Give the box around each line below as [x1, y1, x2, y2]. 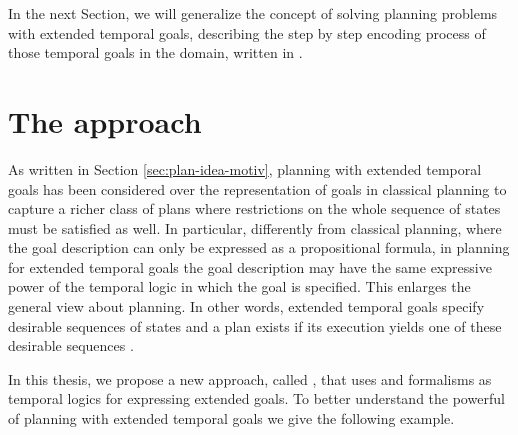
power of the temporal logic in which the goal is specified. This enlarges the [8, 276, 471, 297]
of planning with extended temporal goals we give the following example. [8, 408, 455, 429]
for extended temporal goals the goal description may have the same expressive [8, 256, 492, 277]
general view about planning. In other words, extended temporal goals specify [8, 296, 485, 317]
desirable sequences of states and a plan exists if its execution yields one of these [8, 315, 502, 336]
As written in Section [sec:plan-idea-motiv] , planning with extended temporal [8, 158, 482, 179]
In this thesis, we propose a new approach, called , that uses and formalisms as [8, 368, 492, 389]
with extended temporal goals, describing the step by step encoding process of [8, 22, 486, 43]
